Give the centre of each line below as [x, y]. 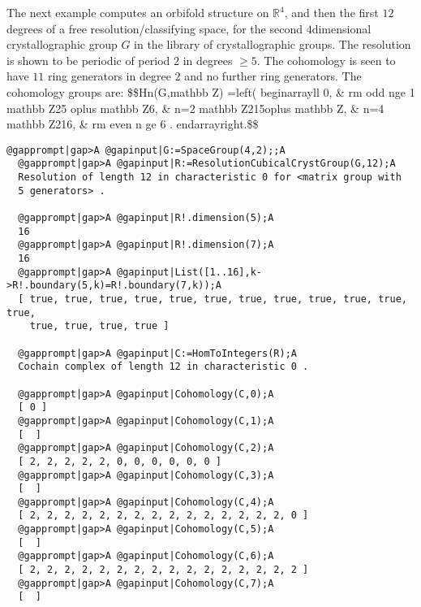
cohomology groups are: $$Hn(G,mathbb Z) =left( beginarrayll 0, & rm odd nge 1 [211, 91]
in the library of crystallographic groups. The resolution [273, 44]
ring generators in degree [109, 76]
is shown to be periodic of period [88, 60]
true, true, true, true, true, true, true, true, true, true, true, [218, 299]
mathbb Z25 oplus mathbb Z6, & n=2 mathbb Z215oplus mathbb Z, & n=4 [195, 108]
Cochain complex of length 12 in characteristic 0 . [163, 367]
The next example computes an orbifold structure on [138, 12]
